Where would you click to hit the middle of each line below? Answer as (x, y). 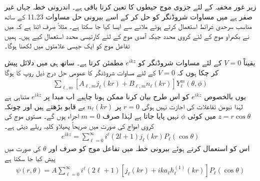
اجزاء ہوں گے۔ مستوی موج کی (42, 116)
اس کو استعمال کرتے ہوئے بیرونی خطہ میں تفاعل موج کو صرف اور (149, 148)
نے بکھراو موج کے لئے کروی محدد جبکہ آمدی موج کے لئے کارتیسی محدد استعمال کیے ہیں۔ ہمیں (127, 36)
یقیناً (249, 62)
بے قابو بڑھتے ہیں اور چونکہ (45, 106)
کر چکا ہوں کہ (198, 72)
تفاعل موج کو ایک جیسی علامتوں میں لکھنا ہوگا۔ (67, 46)
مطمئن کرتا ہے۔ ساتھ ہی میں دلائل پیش (64, 62)
